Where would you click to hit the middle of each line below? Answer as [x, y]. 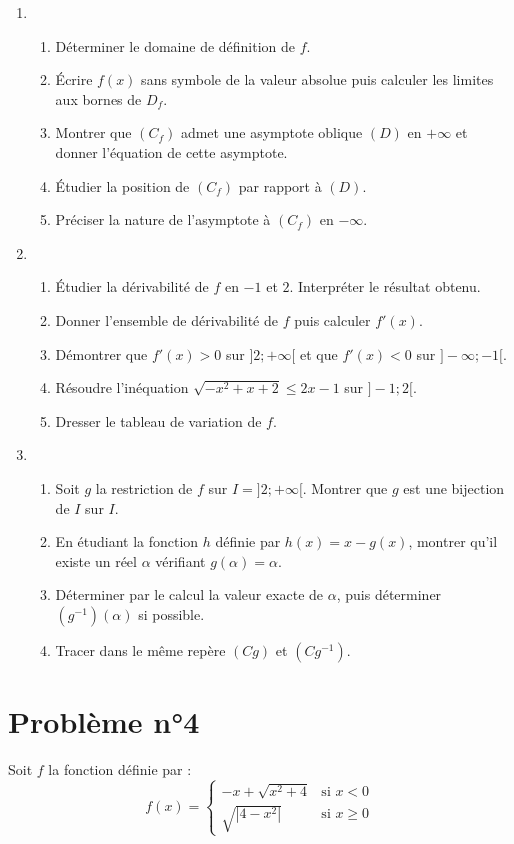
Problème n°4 [104, 721]
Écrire [74, 79]
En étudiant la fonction [127, 541]
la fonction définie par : [120, 769]
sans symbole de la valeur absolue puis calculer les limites [317, 79]
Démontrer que [101, 353]
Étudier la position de [122, 185]
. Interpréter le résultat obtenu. [385, 286]
